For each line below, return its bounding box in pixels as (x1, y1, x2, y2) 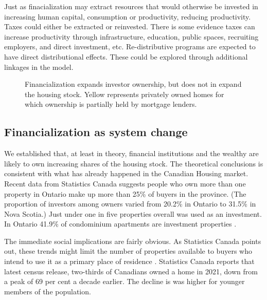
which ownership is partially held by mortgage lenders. (25, 99, 197, 109)
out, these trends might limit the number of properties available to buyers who (4, 246, 252, 256)
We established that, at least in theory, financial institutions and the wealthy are (4, 148, 259, 159)
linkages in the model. (4, 61, 74, 72)
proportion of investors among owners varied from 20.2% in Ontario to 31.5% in (4, 198, 256, 209)
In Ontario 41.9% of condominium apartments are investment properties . (4, 218, 237, 229)
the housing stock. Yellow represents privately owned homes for (25, 88, 224, 99)
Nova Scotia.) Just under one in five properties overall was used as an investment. (4, 208, 262, 219)
